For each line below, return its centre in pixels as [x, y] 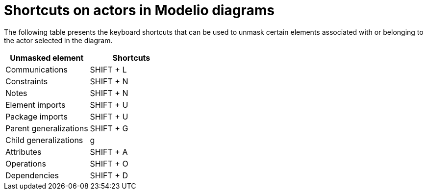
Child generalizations [44, 140]
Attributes [24, 152]
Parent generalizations [47, 128]
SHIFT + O [109, 163]
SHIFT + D [109, 175]
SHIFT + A [109, 152]
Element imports [36, 105]
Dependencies [32, 175]
